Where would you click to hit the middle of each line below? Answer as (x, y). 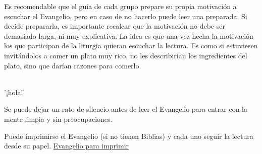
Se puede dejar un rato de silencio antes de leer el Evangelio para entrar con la (126, 109)
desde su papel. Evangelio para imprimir (67, 146)
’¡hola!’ (15, 92)
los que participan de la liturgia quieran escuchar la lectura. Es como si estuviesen (131, 46)
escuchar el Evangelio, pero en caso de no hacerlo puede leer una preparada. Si (126, 16)
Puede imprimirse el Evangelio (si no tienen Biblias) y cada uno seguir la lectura (129, 136)
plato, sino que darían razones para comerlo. (73, 65)
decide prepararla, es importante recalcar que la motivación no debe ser (115, 26)
